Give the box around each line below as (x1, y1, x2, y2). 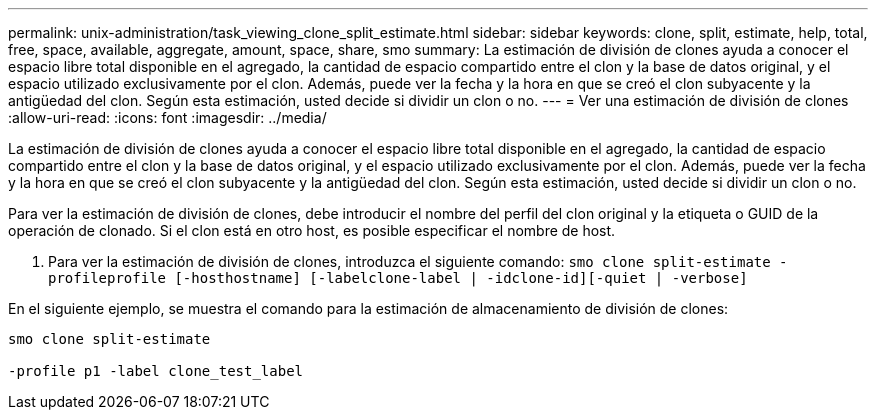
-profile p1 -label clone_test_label (8, 363, 304, 379)
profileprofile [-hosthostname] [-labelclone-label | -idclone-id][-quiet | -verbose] (48, 270, 748, 286)
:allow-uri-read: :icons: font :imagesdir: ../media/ (8, 109, 327, 126)
